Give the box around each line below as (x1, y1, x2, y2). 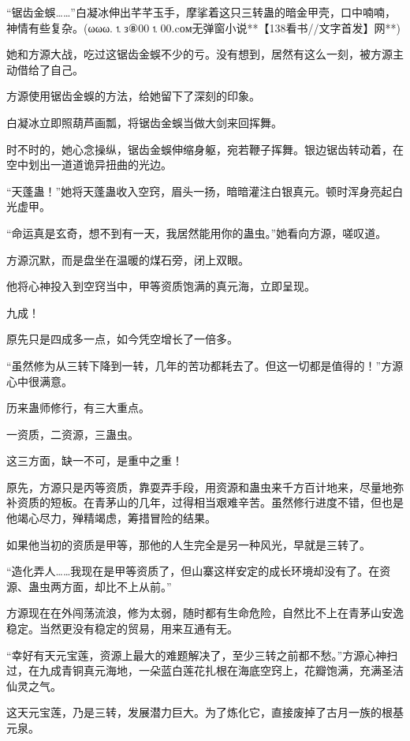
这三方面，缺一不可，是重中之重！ (6, 452, 183, 469)
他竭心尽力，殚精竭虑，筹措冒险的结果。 (6, 510, 216, 526)
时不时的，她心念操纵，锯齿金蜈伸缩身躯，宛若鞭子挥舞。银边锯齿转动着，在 (6, 140, 404, 157)
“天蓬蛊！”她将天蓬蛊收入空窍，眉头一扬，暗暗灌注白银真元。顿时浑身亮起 (6, 182, 393, 199)
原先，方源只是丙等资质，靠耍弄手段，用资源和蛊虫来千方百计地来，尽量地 (6, 478, 393, 495)
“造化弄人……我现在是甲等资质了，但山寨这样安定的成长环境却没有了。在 (6, 563, 380, 579)
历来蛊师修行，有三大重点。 (6, 399, 150, 416)
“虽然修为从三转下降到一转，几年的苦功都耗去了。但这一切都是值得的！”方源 (6, 357, 404, 373)
